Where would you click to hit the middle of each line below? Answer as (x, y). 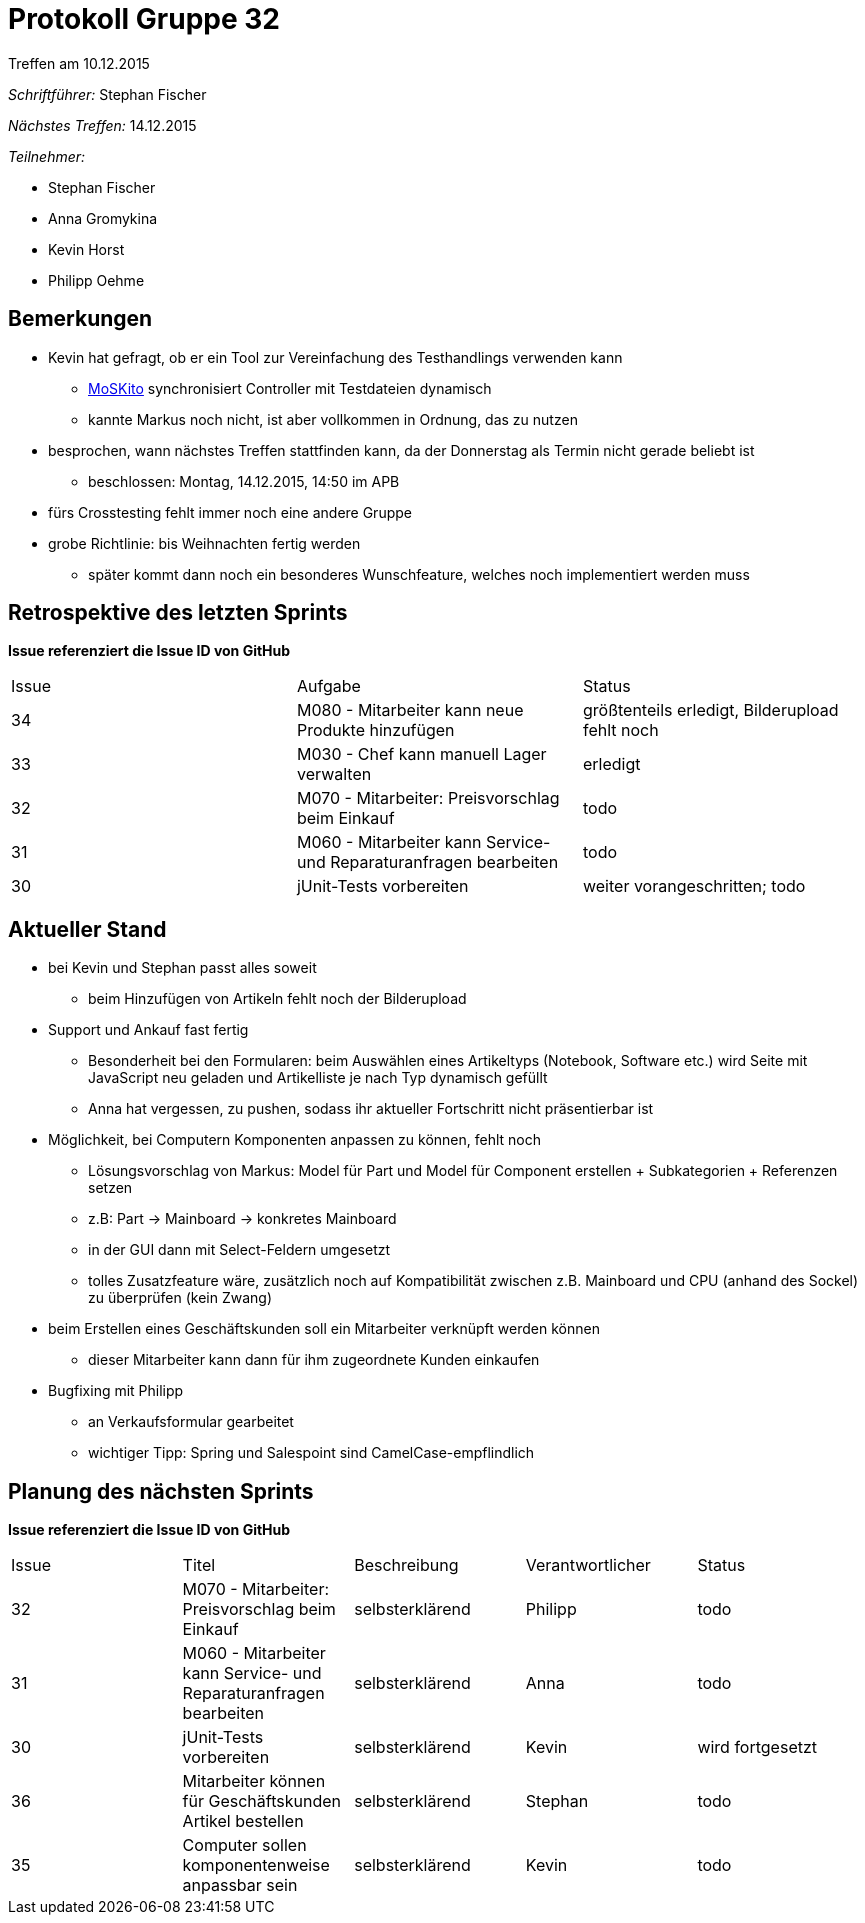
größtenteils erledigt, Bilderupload (710, 710)
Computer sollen (244, 1845)
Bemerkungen (80, 319)
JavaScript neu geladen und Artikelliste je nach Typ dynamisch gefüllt (318, 1078)
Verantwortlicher (588, 1565)
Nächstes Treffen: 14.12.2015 (102, 125)
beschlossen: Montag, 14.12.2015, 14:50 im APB (244, 481)
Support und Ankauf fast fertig (148, 1030)
